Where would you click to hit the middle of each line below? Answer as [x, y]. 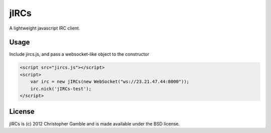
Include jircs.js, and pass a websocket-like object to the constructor [79, 54]
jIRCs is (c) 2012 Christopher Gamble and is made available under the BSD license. [95, 123]
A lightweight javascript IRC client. [45, 28]
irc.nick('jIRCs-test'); [61, 89]
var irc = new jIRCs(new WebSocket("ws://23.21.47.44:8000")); [110, 82]
